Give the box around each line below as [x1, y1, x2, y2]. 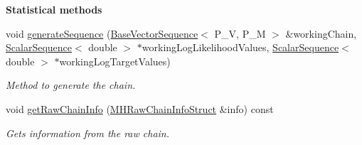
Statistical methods [6, 2, 102, 16]
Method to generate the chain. [6, 77, 136, 92]
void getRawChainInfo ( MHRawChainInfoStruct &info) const [6, 101, 274, 116]
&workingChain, [285, 26, 357, 41]
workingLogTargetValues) [59, 53, 171, 68]
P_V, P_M [214, 26, 266, 41]
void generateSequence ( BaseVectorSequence [6, 26, 198, 41]
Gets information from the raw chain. [6, 125, 170, 140]
